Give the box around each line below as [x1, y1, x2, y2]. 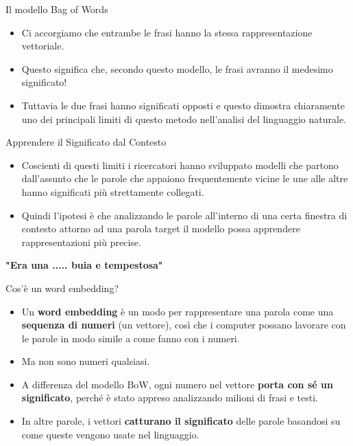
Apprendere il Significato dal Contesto [5, 135, 167, 149]
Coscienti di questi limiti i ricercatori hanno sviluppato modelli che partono [21, 157, 339, 172]
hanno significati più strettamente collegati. [21, 184, 204, 199]
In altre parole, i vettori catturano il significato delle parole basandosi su [21, 414, 341, 428]
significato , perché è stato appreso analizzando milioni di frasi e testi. [21, 390, 319, 405]
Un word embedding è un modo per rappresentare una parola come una [21, 304, 334, 318]
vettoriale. [21, 38, 64, 53]
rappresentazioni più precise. [21, 234, 141, 249]
